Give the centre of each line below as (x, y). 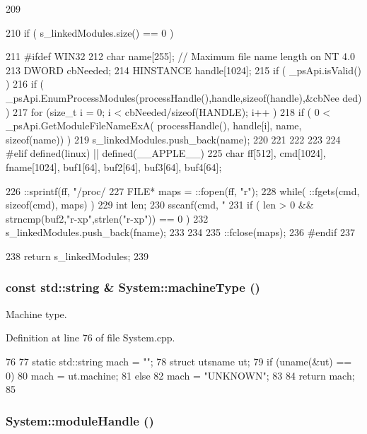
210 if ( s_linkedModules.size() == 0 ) (90, 32)
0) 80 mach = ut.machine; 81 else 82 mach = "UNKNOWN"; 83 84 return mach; (180, 375)
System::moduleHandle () (80, 420)
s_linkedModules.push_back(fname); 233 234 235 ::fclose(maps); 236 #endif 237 (180, 232)
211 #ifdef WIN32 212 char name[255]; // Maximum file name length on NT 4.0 (180, 56)
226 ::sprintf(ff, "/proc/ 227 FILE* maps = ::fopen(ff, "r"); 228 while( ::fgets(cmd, (183, 190)
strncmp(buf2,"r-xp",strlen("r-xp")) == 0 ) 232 (107, 218)
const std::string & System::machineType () (133, 287)
